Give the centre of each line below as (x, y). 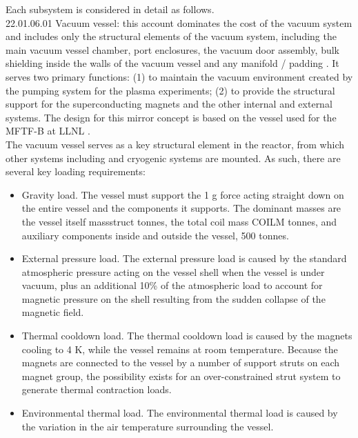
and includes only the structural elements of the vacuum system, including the (171, 36)
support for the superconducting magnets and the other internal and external (169, 104)
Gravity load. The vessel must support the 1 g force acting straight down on (183, 194)
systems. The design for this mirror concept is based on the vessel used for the (171, 117)
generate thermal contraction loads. (97, 389)
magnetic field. (53, 312)
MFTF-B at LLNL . (48, 131)
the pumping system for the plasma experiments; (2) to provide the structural (170, 90)
